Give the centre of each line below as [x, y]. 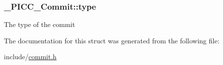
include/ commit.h [30, 57]
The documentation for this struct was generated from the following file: [112, 40]
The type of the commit [40, 24]
